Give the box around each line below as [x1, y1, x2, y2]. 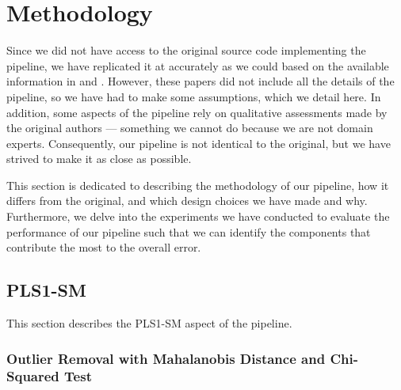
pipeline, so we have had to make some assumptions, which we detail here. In [6, 88, 381, 104]
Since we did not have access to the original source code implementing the [6, 42, 366, 59]
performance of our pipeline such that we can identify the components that [6, 223, 371, 240]
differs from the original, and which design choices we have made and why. [6, 192, 368, 209]
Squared [6, 366, 59, 386]
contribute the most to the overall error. [6, 239, 201, 256]
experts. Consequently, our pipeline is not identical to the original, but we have [6, 134, 391, 151]
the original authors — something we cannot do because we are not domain [6, 119, 373, 136]
